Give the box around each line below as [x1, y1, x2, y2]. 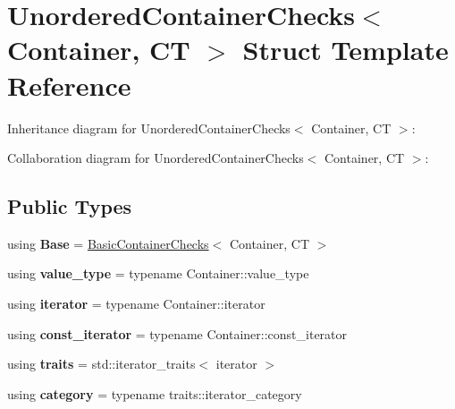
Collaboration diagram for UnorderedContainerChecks [7, 149, 304, 167]
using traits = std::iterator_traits [7, 354, 196, 373]
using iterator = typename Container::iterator [7, 294, 265, 313]
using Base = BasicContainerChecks [7, 234, 209, 252]
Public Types [7, 192, 132, 220]
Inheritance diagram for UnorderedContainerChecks [7, 118, 291, 137]
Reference [7, 66, 131, 103]
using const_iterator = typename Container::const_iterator [7, 324, 348, 343]
